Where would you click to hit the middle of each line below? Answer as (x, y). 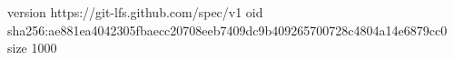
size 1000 (32, 48)
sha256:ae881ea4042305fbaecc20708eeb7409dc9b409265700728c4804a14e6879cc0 (227, 30)
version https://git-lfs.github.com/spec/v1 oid (135, 12)
